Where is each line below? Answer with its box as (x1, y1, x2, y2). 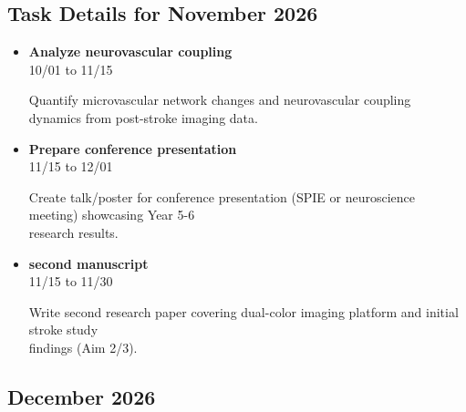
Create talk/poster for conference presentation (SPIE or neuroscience (28, 187, 416, 206)
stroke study (28, 320, 98, 339)
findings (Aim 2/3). (28, 337, 138, 356)
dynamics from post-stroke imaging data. (28, 108, 258, 127)
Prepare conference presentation (28, 139, 237, 158)
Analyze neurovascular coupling (28, 42, 233, 61)
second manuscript (28, 253, 149, 273)
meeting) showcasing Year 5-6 (28, 205, 195, 224)
